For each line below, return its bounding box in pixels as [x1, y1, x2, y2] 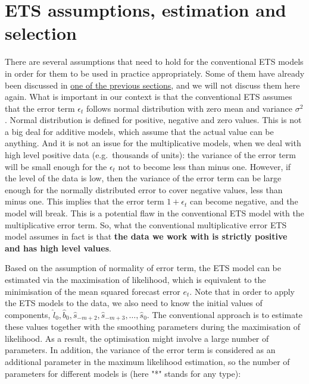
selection [5, 21, 77, 45]
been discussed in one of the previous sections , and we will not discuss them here [5, 78, 300, 91]
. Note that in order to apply [189, 285, 295, 297]
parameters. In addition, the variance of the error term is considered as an [5, 344, 276, 356]
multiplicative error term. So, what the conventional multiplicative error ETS [5, 218, 287, 231]
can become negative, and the [190, 195, 298, 207]
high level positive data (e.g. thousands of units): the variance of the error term [5, 149, 296, 161]
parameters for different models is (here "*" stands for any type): [5, 367, 241, 379]
